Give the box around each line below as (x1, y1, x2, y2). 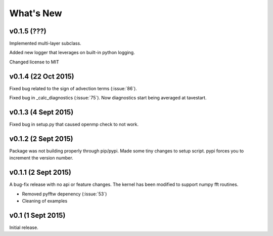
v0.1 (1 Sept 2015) (9, 211, 66, 220)
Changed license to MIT (9, 59, 59, 65)
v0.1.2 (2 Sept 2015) (9, 134, 73, 143)
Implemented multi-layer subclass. (9, 41, 81, 47)
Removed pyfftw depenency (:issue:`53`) (22, 190, 107, 197)
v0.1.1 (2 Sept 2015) (9, 168, 72, 177)
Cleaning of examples (22, 198, 68, 204)
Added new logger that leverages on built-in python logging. (9, 50, 135, 56)
